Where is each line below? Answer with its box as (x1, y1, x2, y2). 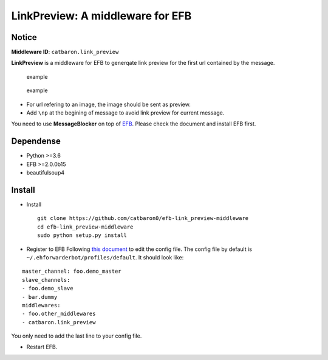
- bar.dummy (22, 293, 58, 300)
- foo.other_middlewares (22, 310, 96, 318)
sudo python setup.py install (37, 232, 128, 239)
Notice (11, 32, 38, 42)
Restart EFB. (26, 343, 58, 351)
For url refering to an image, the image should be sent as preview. (26, 101, 191, 108)
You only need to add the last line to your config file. (11, 332, 142, 339)
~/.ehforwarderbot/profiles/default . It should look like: (26, 253, 184, 261)
